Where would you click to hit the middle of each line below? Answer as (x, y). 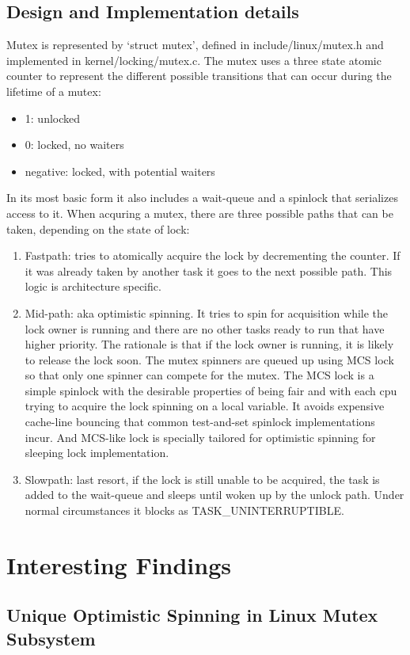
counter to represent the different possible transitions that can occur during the (199, 76)
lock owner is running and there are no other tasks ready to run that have (205, 328)
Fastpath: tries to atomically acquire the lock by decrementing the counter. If (213, 255)
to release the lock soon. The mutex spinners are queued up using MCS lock (209, 359)
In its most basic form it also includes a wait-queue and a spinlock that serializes (202, 198)
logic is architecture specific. (93, 286)
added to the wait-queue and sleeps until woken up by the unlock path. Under (214, 495)
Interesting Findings (119, 564)
